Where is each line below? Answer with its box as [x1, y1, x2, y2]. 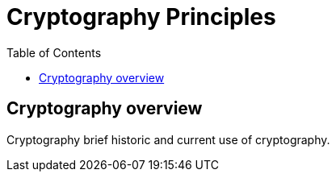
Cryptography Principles [6, 3, 276, 31]
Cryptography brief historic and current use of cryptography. [6, 132, 330, 147]
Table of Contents [6, 45, 102, 60]
